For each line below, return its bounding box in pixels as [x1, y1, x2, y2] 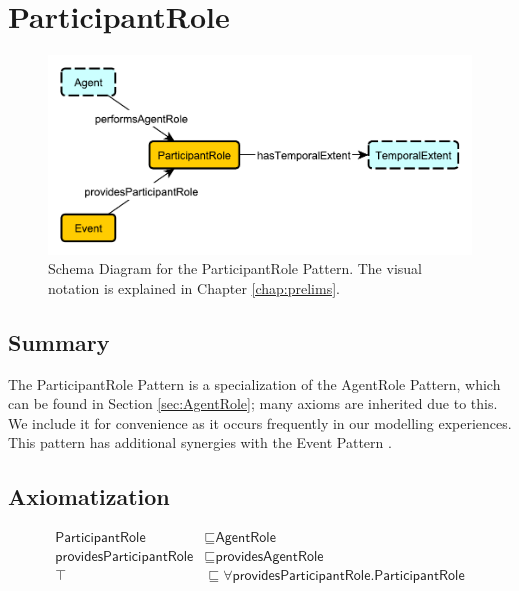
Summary [8, 326, 110, 357]
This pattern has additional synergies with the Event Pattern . [8, 432, 392, 453]
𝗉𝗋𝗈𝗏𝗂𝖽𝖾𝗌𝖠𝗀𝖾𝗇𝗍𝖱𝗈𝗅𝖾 [215, 550, 324, 565]
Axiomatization [8, 481, 170, 512]
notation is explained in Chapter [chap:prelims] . [48, 277, 340, 298]
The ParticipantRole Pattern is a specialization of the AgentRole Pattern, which [8, 373, 501, 394]
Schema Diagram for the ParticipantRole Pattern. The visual [48, 258, 422, 279]
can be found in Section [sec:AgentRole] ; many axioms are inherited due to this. [8, 393, 498, 414]
